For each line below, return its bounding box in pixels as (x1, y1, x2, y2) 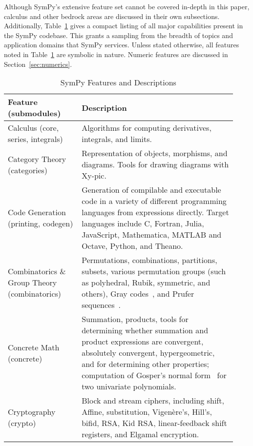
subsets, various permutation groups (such (82, 265, 226, 277)
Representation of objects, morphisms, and (82, 147, 228, 159)
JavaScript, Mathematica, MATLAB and (82, 229, 222, 241)
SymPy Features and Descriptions (60, 77, 176, 88)
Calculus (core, (8, 122, 59, 134)
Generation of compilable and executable (82, 184, 221, 196)
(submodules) (8, 107, 61, 119)
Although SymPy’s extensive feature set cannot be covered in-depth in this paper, (4, 1, 250, 11)
